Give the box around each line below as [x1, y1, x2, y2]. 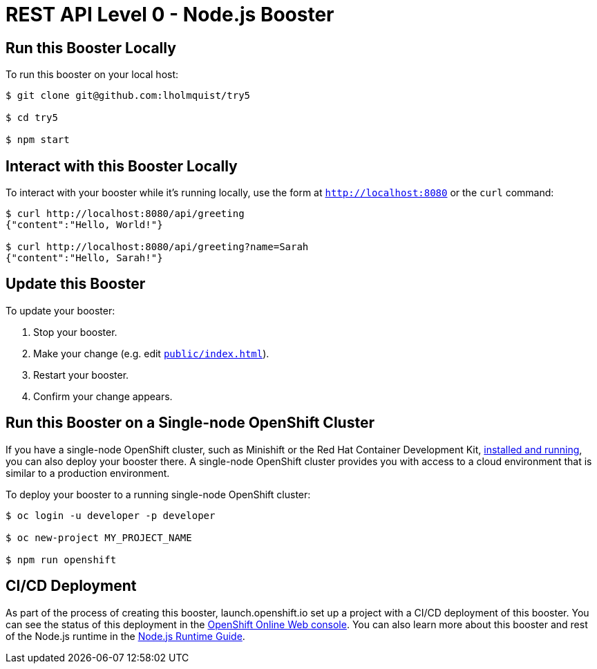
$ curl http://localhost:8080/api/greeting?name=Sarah [6, 241, 309, 253]
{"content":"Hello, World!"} [6, 219, 163, 231]
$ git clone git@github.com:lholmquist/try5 [6, 90, 251, 102]
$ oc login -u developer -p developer [6, 509, 216, 521]
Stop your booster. [33, 326, 117, 338]
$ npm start [6, 134, 70, 146]
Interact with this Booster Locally [6, 157, 238, 175]
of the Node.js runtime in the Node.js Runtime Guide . [6, 630, 245, 642]
